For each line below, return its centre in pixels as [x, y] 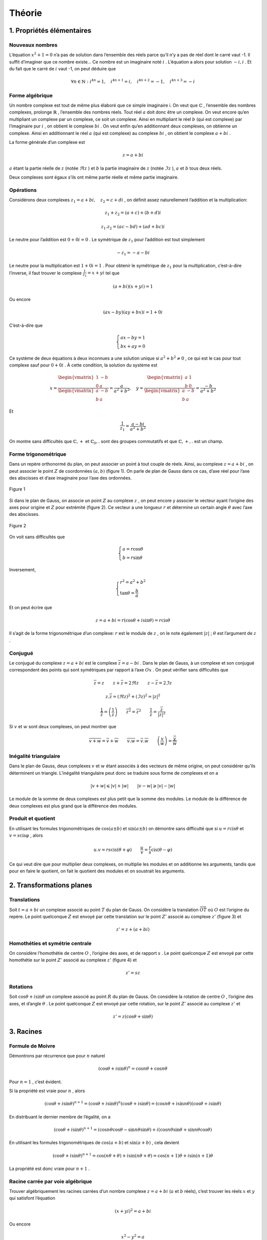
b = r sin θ [133, 558]
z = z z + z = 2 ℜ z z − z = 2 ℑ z [133, 683]
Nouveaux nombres [33, 45]
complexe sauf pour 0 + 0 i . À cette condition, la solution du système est [83, 365]
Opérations [23, 190]
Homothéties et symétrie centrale [50, 943]
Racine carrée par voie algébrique [51, 1181]
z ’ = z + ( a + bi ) [133, 930]
